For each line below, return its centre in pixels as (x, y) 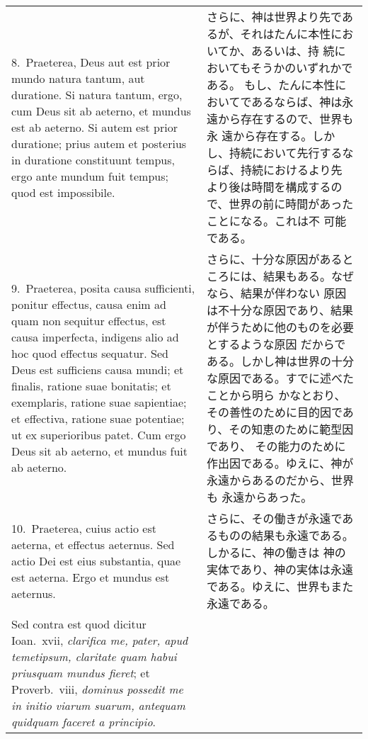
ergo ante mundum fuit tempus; (90, 176)
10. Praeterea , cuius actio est (84, 528)
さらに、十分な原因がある (274, 259)
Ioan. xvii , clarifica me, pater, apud (100, 640)
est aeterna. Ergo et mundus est (91, 577)
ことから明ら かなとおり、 (276, 395)
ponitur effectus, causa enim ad (89, 304)
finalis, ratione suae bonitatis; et (91, 386)
